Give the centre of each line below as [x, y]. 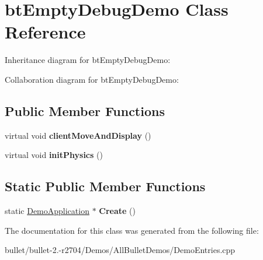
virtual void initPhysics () [54, 155]
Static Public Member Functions [105, 186]
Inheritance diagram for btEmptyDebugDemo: [88, 60]
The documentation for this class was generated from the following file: [132, 230]
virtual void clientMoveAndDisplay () [78, 135]
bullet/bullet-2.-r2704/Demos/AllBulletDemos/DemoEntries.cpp [120, 250]
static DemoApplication [47, 211]
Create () [117, 211]
